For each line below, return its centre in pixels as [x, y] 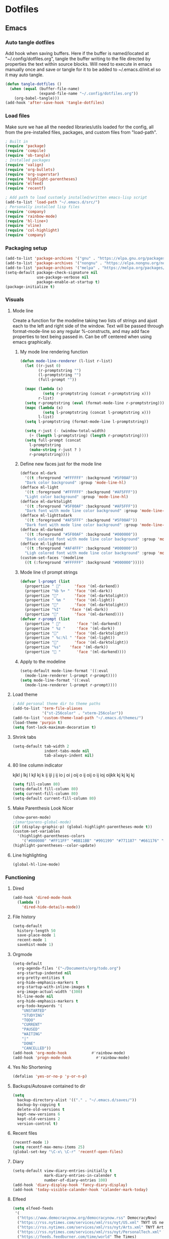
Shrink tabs [24, 737]
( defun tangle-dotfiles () [33, 84]
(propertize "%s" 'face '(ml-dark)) [66, 647]
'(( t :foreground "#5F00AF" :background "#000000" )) [81, 534]
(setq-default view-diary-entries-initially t [62, 1171]
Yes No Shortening [32, 1067]
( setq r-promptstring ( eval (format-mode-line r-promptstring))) [94, 403]
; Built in [17, 141]
